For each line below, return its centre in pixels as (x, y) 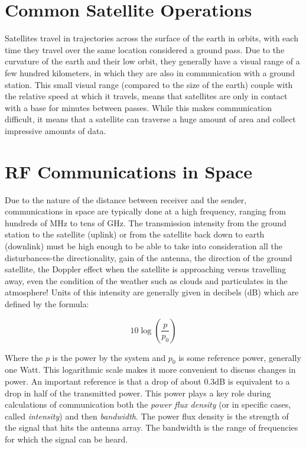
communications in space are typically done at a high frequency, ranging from (145, 211)
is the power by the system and (109, 357)
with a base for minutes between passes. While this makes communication (139, 107)
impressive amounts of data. (56, 130)
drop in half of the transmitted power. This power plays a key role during (138, 393)
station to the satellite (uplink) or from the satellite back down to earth (135, 234)
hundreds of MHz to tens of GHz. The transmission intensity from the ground (146, 222)
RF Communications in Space (128, 171)
